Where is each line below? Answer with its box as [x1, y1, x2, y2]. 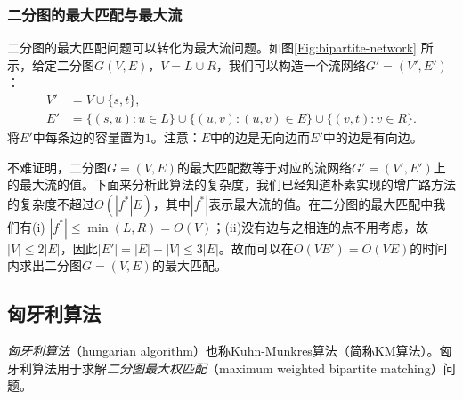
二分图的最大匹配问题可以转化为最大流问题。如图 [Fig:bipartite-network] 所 [7, 38, 434, 57]
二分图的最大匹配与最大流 [7, 3, 183, 25]
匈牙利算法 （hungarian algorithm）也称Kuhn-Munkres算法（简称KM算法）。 [7, 341, 440, 360]
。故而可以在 [218, 238, 294, 257]
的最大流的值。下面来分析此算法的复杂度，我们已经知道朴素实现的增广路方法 [7, 175, 456, 194]
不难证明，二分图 [7, 157, 107, 176]
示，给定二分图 [7, 55, 94, 74]
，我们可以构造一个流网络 [215, 55, 366, 74]
